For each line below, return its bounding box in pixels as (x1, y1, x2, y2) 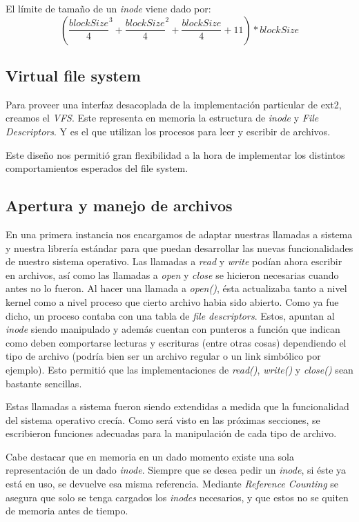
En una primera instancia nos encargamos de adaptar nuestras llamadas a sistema (6, 226, 353, 241)
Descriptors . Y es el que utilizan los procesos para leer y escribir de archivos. (6, 124, 331, 138)
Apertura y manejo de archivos (6, 195, 233, 216)
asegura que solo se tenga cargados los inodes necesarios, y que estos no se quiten (6, 490, 349, 504)
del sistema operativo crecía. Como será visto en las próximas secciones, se (6, 412, 320, 427)
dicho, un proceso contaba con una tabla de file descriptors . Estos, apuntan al (6, 308, 335, 322)
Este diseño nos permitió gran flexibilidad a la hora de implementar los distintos (6, 147, 345, 162)
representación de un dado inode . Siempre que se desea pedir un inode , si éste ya (6, 463, 347, 477)
